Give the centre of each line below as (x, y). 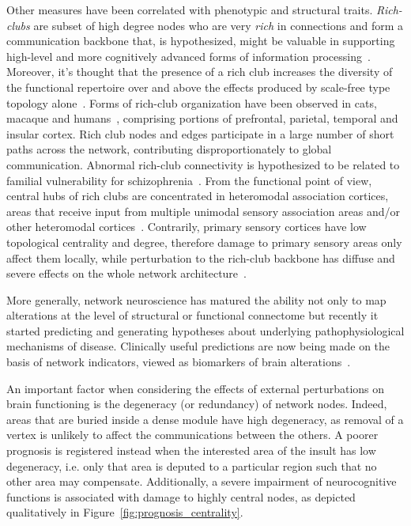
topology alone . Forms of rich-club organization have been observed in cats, (192, 102)
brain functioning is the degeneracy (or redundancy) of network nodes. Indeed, (197, 404)
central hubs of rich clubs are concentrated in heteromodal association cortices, (198, 196)
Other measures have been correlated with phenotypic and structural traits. (190, 9)
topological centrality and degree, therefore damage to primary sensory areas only (204, 242)
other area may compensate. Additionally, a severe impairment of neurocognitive (202, 481)
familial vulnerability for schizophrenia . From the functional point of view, (189, 180)
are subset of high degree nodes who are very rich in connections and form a (219, 25)
